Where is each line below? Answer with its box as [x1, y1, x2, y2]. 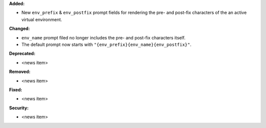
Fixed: [9, 87, 22, 93]
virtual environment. [21, 16, 63, 22]
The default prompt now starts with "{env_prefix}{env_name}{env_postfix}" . [21, 41, 192, 47]
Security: [9, 105, 29, 111]
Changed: [9, 26, 30, 32]
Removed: [9, 69, 31, 75]
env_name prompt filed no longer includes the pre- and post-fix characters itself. [21, 34, 186, 40]
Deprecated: [9, 51, 35, 57]
